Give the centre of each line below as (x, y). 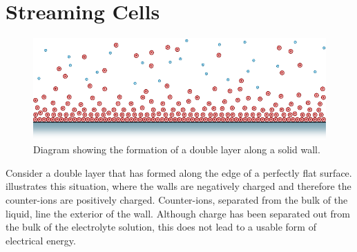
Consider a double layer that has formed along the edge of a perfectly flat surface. (179, 172)
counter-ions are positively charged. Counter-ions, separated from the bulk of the (177, 200)
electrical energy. (41, 240)
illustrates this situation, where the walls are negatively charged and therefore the (178, 186)
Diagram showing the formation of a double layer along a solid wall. (177, 149)
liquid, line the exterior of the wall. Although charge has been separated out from (178, 213)
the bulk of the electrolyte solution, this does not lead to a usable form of (161, 227)
